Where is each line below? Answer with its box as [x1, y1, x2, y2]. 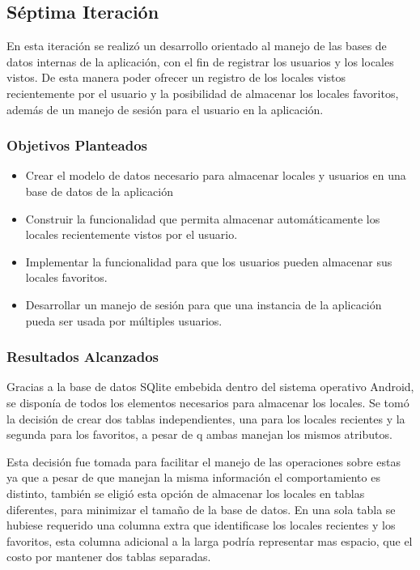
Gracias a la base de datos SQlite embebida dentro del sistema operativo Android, [6, 378, 414, 395]
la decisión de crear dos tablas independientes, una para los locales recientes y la [6, 410, 405, 427]
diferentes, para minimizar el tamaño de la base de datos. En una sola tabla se [6, 500, 396, 517]
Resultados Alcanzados [6, 347, 159, 367]
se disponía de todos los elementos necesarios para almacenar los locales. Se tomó [6, 393, 409, 410]
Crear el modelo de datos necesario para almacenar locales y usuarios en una [25, 167, 406, 184]
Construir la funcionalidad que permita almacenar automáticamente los [25, 210, 380, 227]
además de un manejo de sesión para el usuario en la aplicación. [6, 100, 324, 117]
